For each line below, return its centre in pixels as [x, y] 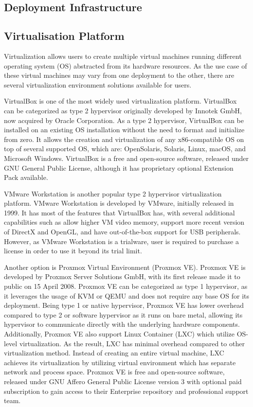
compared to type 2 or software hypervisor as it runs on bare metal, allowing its [123, 314]
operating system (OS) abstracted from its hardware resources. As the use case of [126, 65]
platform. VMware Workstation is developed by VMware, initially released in [119, 203]
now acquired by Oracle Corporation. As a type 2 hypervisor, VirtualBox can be [124, 120]
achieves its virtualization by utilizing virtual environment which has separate [120, 362]
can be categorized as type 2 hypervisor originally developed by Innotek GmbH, [123, 110]
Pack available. [26, 177]
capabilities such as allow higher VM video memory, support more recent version [124, 222]
